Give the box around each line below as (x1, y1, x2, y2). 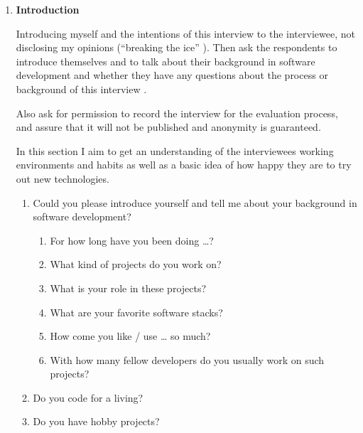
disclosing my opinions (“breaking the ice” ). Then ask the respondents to (16, 40, 337, 55)
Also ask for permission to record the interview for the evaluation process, (16, 105, 338, 120)
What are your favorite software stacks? (50, 304, 223, 319)
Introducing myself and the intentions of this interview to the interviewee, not (16, 26, 355, 41)
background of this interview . (16, 81, 147, 96)
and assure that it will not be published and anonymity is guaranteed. (16, 119, 321, 134)
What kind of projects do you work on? (50, 257, 222, 272)
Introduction (16, 2, 80, 16)
